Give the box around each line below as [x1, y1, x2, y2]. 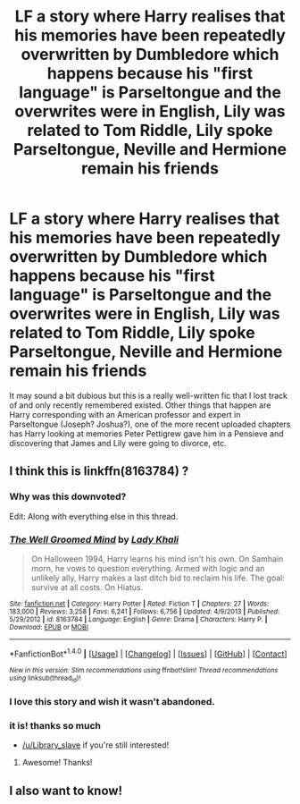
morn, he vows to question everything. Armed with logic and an [30, 563, 265, 573]
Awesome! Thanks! [21, 757, 93, 768]
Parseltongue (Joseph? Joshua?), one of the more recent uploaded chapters [9, 419, 291, 429]
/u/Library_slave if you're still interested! [21, 740, 170, 750]
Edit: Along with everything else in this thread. [9, 511, 179, 521]
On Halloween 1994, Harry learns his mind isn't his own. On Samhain [30, 553, 284, 564]
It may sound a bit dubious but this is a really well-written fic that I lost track [9, 390, 288, 401]
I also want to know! [9, 783, 123, 798]
